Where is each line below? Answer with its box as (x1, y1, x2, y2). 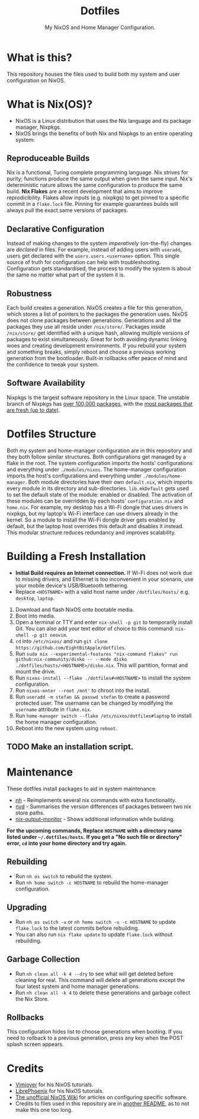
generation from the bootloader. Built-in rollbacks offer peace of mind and (7, 355, 187, 362)
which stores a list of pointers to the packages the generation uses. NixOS (7, 310, 188, 318)
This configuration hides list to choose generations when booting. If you (7, 1028, 182, 1035)
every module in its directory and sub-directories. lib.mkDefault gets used (7, 485, 189, 492)
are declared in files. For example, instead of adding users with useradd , (7, 246, 182, 253)
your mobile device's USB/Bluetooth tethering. (15, 581, 129, 589)
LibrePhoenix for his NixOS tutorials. (15, 1088, 104, 1095)
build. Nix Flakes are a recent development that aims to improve (7, 188, 163, 195)
